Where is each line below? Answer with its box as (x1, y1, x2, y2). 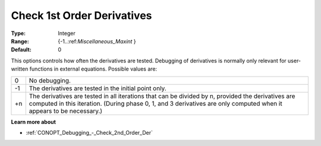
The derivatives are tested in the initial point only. (29, 84, 166, 92)
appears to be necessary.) (29, 107, 103, 115)
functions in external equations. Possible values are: (29, 65, 158, 72)
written (11, 65, 29, 72)
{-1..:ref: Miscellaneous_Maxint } (58, 37, 136, 45)
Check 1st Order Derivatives (11, 9, 152, 22)
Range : (11, 37, 29, 45)
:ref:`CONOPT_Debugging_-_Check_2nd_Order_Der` (26, 129, 153, 136)
